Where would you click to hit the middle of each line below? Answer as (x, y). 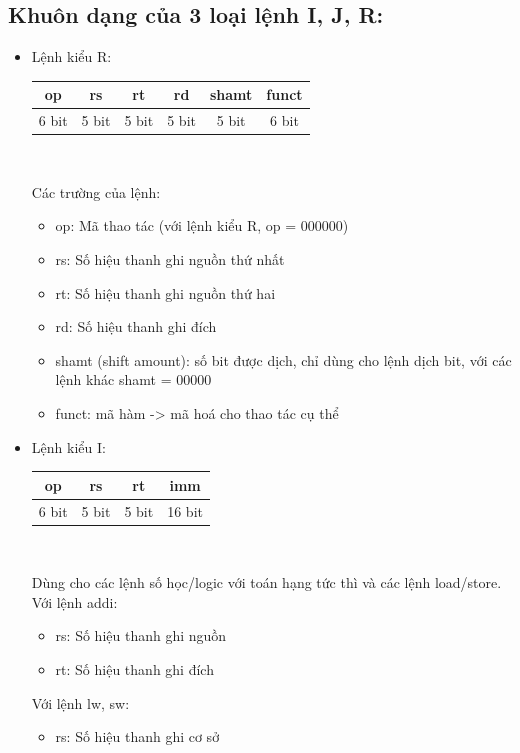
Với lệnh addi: (74, 601)
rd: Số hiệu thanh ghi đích (136, 326)
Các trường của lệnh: (96, 191)
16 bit (185, 510)
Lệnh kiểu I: (68, 446)
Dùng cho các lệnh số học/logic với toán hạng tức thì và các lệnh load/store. (266, 582)
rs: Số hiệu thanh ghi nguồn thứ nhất (170, 259)
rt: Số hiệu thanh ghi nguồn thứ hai (165, 292)
